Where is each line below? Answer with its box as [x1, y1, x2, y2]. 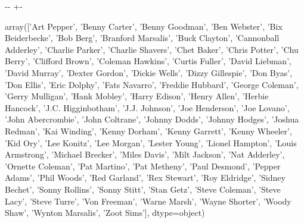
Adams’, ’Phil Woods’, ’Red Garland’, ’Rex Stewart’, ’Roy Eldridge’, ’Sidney [5, 171, 286, 184]
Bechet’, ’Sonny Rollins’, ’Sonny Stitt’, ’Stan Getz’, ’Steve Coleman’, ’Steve [5, 183, 281, 195]
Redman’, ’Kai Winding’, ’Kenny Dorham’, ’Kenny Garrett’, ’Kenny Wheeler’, [5, 124, 292, 137]
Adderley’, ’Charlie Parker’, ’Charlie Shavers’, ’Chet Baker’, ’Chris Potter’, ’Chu [5, 43, 299, 55]
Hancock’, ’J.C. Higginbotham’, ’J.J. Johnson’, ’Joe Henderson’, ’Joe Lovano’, [5, 101, 290, 114]
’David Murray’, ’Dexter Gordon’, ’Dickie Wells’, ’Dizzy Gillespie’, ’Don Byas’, [5, 66, 293, 78]
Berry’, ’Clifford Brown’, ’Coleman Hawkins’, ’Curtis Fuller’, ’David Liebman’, [5, 55, 291, 67]
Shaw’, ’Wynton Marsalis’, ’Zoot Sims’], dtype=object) [5, 206, 205, 219]
